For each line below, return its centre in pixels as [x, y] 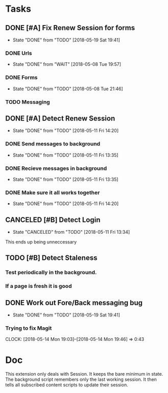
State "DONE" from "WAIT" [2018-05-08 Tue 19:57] [67, 64]
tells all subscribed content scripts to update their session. [67, 385]
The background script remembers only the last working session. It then [81, 379]
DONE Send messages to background [53, 144]
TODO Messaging [28, 102]
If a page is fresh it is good [39, 286]
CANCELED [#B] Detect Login [53, 220]
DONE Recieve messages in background [56, 168]
